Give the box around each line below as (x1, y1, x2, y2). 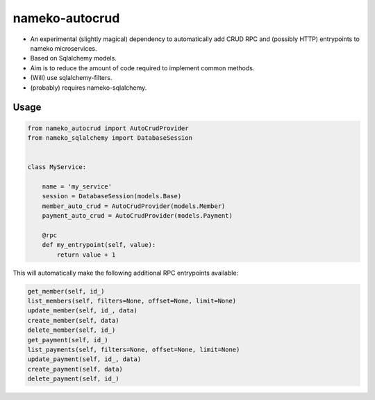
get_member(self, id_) (27, 287, 105, 295)
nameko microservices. (30, 44, 97, 52)
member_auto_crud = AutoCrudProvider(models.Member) (42, 202, 226, 210)
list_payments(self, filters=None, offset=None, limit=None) (27, 345, 240, 353)
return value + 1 (56, 250, 116, 259)
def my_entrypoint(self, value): (42, 241, 156, 249)
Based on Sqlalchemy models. (30, 54, 117, 63)
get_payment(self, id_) (27, 336, 109, 344)
